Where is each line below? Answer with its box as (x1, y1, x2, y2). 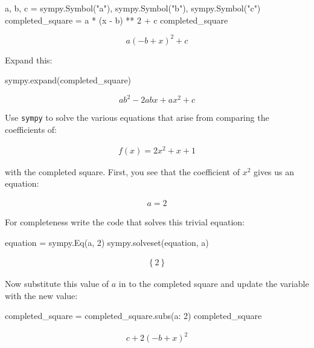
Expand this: (5, 53, 53, 66)
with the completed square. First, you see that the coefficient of (5, 165, 240, 178)
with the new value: (5, 289, 78, 301)
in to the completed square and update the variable (118, 277, 309, 290)
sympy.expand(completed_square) (5, 74, 132, 86)
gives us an (253, 165, 295, 178)
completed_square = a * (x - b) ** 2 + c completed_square (5, 13, 228, 26)
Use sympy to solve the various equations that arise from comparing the (5, 111, 269, 124)
